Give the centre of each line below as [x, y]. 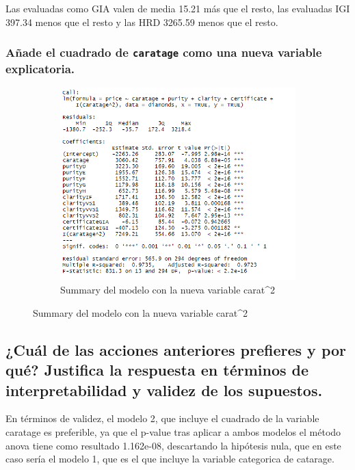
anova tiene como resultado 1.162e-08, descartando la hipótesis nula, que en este [173, 445]
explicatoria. [40, 68]
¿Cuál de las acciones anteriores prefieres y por [176, 349]
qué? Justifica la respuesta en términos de [157, 370]
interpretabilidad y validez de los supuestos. [164, 390]
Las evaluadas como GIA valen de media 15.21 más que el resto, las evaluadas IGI [178, 8]
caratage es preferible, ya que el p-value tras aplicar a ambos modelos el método [173, 431]
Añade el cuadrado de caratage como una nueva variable [164, 52]
